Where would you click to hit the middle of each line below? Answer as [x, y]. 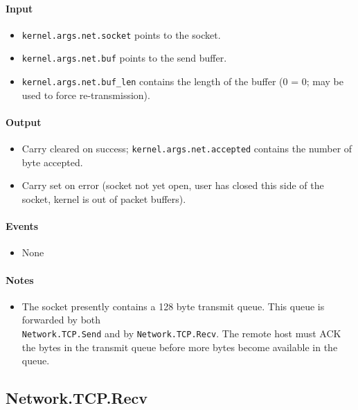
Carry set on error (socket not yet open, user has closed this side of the [173, 185]
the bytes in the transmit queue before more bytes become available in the [180, 347]
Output [24, 122]
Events [22, 226]
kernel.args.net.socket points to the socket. [121, 34]
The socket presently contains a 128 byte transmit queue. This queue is [173, 306]
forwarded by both [61, 320]
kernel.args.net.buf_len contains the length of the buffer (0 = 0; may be [182, 81]
